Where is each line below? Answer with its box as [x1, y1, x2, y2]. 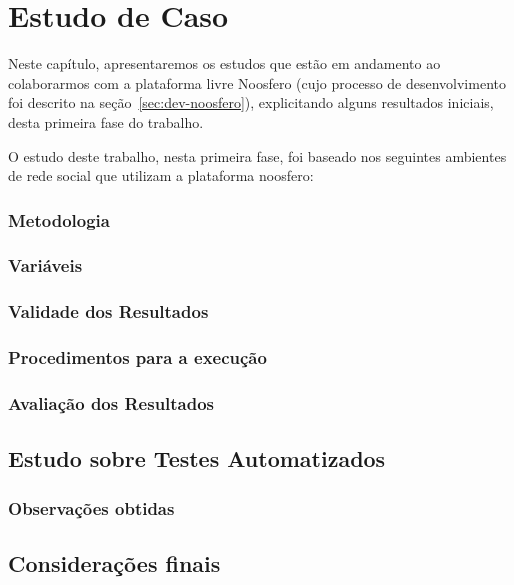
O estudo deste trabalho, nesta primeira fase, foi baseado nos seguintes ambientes [8, 145, 507, 166]
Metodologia [8, 207, 110, 232]
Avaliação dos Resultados [8, 390, 215, 415]
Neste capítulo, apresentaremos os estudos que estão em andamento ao [8, 53, 441, 74]
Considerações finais [8, 547, 221, 578]
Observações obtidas [8, 495, 175, 520]
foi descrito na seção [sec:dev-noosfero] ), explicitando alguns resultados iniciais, [8, 92, 494, 113]
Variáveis [8, 253, 83, 278]
